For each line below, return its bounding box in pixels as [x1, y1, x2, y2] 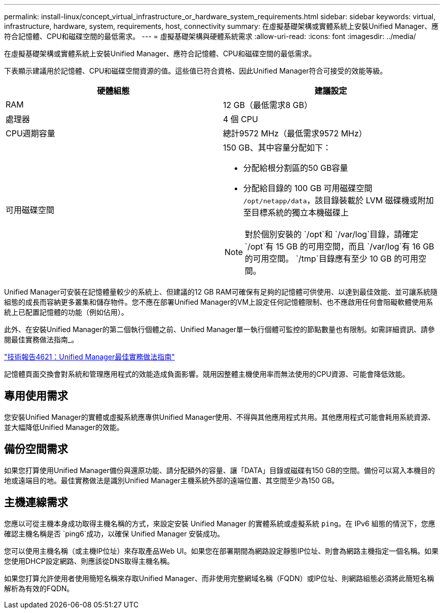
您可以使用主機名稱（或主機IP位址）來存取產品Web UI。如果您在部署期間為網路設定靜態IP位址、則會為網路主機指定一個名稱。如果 [4, 546, 439, 555]
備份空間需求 [4, 443, 68, 456]
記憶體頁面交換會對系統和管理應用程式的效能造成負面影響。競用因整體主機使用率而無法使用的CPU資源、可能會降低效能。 [4, 370, 410, 378]
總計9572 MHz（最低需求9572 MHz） [223, 128, 367, 138]
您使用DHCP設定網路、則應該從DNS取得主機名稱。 [4, 556, 174, 565]
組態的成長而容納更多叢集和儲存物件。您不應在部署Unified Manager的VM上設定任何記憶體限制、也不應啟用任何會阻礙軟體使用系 [4, 298, 433, 306]
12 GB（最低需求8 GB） [223, 100, 312, 110]
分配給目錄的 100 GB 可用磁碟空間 [243, 183, 373, 193]
